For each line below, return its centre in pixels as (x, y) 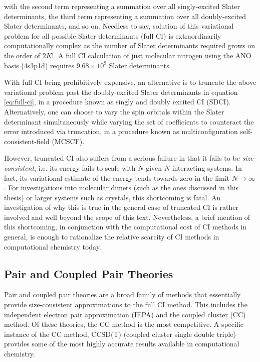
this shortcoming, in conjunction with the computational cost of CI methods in (125, 227)
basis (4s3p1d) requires (39, 65)
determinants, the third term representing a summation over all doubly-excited (125, 16)
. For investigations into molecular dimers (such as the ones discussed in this (121, 188)
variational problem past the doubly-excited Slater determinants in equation (121, 92)
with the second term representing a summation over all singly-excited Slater (122, 6)
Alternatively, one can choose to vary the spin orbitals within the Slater (114, 111)
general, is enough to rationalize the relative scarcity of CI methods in (112, 237)
